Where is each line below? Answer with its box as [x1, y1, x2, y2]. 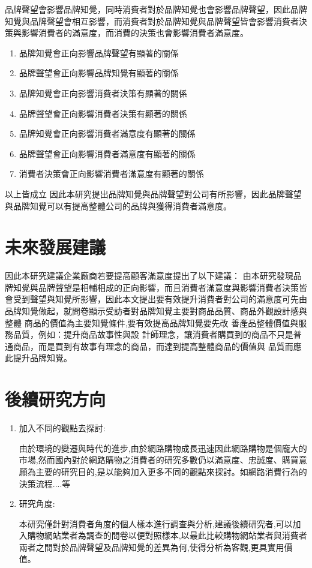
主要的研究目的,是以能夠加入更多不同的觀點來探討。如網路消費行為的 [35, 465, 307, 477]
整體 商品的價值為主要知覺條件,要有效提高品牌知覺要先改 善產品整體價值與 [5, 316, 299, 329]
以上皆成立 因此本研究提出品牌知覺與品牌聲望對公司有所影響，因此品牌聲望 [5, 187, 302, 200]
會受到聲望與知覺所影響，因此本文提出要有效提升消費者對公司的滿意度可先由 [5, 293, 307, 305]
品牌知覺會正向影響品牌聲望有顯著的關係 [19, 46, 179, 59]
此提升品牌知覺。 [5, 351, 72, 364]
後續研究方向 [5, 387, 106, 411]
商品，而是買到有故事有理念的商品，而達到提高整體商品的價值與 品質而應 [13, 339, 302, 352]
